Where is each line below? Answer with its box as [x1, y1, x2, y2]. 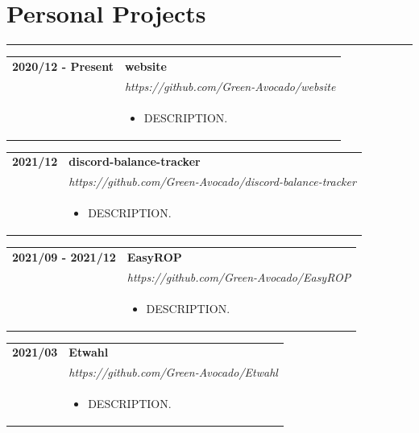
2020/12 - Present [12, 57, 114, 74]
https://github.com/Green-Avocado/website [124, 77, 336, 94]
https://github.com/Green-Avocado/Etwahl [68, 364, 278, 381]
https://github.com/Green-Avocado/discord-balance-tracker [68, 173, 356, 190]
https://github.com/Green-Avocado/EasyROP [127, 268, 351, 285]
